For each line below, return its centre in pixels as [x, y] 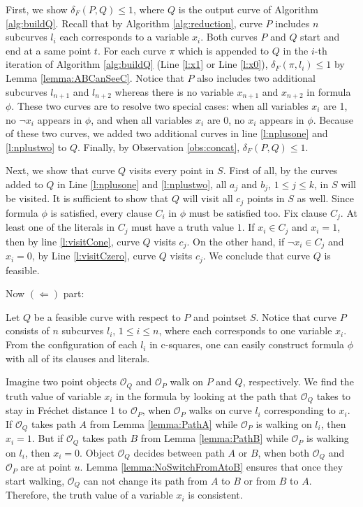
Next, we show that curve [60, 170]
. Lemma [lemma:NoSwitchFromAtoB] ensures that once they [212, 467]
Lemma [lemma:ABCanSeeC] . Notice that [95, 77]
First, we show [37, 9]
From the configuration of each [72, 344]
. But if [47, 438]
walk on [187, 381]
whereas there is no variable [174, 91]
